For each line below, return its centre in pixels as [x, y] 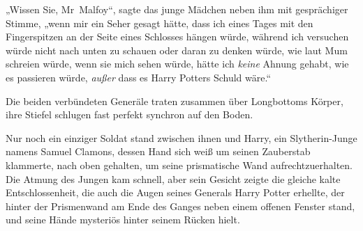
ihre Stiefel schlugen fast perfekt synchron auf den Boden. [129, 114]
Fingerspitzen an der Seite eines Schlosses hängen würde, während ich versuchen [177, 37]
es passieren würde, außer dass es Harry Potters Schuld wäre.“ [139, 77]
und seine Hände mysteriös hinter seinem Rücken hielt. [123, 220]
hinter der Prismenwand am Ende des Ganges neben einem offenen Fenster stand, [180, 206]
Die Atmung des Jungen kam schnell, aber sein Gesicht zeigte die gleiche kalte [173, 178]
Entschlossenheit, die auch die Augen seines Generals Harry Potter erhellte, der [175, 192]
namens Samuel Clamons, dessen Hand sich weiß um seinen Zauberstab [158, 151]
